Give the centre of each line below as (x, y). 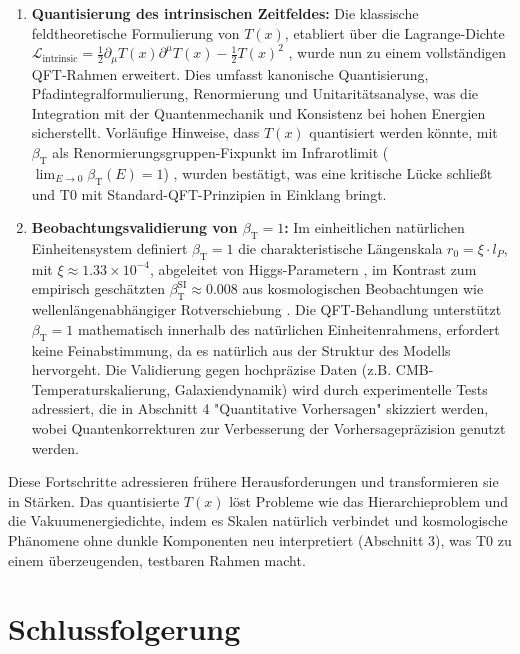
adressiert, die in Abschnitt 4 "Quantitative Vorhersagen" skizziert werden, (260, 408)
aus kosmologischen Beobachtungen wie (363, 288)
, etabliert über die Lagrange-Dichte (394, 32)
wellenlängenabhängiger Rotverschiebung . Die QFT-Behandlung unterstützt (266, 309)
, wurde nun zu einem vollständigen (397, 52)
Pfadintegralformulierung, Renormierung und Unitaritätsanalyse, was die (255, 93)
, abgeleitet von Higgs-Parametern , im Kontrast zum (313, 268)
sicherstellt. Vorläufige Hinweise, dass (145, 132)
